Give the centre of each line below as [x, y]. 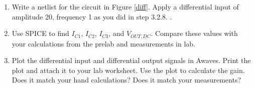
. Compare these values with [194, 33]
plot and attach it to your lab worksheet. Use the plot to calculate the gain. [128, 70]
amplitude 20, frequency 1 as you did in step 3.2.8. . [92, 16]
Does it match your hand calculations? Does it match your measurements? [126, 80]
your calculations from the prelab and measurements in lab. [103, 43]
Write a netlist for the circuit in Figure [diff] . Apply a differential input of [125, 6]
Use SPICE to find [40, 33]
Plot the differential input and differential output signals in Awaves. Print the [131, 60]
